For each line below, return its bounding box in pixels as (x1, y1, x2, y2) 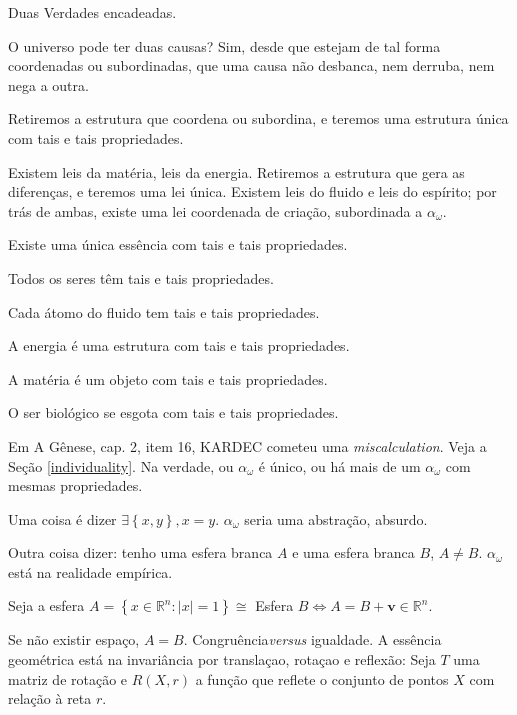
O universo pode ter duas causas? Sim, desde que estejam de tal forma (8, 35, 441, 56)
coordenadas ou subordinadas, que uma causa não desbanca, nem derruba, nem (8, 55, 495, 76)
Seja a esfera (8, 595, 85, 616)
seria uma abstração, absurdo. (244, 508, 428, 529)
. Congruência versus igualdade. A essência (183, 629, 442, 650)
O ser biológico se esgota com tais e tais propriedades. (8, 402, 339, 423)
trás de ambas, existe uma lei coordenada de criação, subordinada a (8, 200, 423, 221)
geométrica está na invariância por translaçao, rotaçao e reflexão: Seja (8, 649, 436, 670)
